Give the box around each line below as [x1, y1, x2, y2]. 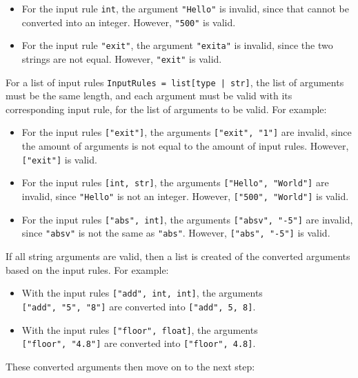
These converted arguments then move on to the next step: [6, 359, 255, 373]
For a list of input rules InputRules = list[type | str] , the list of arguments [6, 74, 344, 89]
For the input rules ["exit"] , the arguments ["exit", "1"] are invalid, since [21, 125, 352, 139]
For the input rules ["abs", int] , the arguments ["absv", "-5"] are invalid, [21, 212, 353, 226]
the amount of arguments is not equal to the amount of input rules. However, [21, 139, 349, 153]
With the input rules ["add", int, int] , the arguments [21, 286, 263, 300]
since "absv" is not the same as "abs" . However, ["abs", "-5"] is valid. [21, 226, 330, 240]
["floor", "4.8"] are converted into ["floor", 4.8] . [21, 336, 256, 350]
